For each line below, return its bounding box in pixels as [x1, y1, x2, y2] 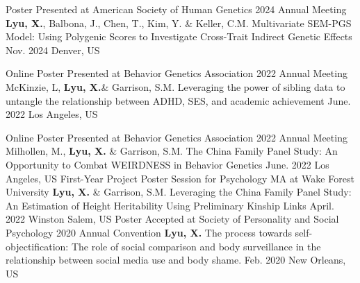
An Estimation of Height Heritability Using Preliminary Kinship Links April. [6, 198, 334, 212]
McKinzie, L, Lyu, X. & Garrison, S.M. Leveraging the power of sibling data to [6, 79, 345, 94]
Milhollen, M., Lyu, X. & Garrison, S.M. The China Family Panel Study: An [6, 144, 338, 158]
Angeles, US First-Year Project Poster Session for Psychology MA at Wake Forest [6, 171, 354, 185]
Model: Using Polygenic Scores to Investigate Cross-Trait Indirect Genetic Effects [6, 29, 352, 44]
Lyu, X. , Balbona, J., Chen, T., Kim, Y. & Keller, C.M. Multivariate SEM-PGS [6, 15, 352, 30]
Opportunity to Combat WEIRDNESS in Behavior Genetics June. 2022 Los [6, 157, 329, 171]
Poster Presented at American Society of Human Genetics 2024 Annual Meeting [6, 2, 347, 16]
